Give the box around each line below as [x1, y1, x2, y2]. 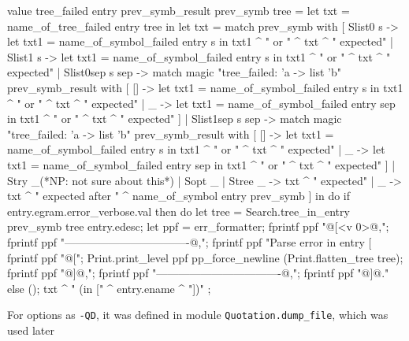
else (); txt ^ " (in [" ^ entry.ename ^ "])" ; [7, 280, 211, 296]
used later [7, 321, 55, 338]
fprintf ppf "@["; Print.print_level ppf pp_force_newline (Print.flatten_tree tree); [7, 249, 403, 265]
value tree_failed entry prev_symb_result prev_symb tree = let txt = [7, 2, 350, 18]
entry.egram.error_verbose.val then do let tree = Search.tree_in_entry [7, 202, 350, 219]
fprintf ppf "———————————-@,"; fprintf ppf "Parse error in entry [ [7, 233, 372, 250]
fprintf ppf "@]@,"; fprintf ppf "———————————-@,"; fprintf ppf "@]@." [7, 265, 389, 281]
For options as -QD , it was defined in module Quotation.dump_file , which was [7, 306, 389, 323]
